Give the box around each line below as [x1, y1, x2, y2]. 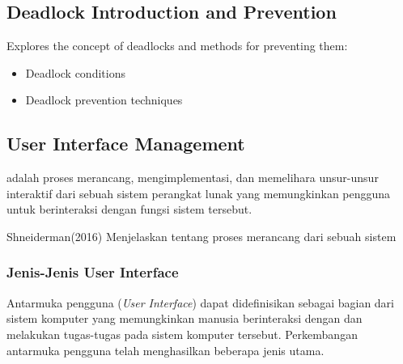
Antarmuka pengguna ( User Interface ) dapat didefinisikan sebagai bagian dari [6, 294, 394, 311]
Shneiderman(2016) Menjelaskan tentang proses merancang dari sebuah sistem [6, 227, 397, 244]
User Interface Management [6, 131, 245, 156]
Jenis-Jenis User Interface [6, 262, 179, 282]
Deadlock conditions [25, 64, 125, 81]
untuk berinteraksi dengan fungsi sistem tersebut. [6, 201, 252, 218]
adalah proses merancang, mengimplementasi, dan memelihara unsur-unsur [6, 169, 379, 186]
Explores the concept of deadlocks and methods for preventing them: [6, 37, 348, 54]
